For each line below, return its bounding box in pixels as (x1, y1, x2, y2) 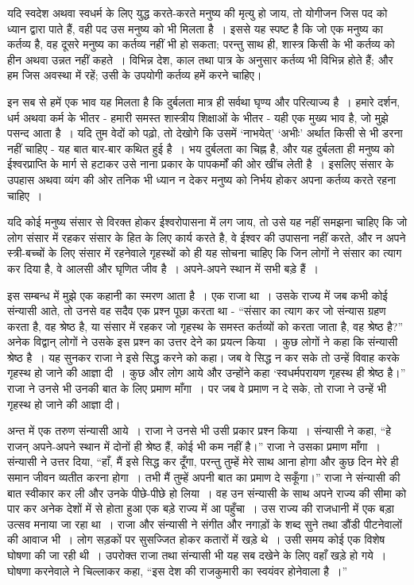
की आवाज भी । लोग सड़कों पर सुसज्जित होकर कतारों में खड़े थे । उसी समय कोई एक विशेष (7, 531, 385, 548)
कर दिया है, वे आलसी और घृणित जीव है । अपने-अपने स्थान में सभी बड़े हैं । (7, 260, 319, 276)
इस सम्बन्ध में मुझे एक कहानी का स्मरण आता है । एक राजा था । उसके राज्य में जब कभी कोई (7, 287, 388, 303)
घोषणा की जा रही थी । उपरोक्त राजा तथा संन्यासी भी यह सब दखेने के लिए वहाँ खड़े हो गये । (7, 547, 387, 563)
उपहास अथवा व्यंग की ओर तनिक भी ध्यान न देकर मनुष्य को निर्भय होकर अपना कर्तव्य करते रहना (7, 171, 397, 187)
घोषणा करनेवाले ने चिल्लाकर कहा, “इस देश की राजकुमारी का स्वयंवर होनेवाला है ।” (7, 562, 348, 579)
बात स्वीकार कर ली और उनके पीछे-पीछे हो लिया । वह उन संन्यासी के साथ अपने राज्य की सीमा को (7, 484, 407, 501)
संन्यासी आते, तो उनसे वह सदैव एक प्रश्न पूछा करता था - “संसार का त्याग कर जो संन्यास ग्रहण (7, 302, 386, 319)
